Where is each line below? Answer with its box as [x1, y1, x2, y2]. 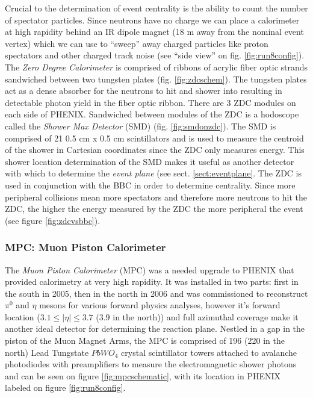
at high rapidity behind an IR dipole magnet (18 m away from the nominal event [5, 25, 304, 38]
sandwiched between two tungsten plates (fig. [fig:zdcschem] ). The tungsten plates [5, 72, 307, 85]
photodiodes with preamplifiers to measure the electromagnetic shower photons [5, 358, 297, 370]
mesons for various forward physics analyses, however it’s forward [39, 299, 280, 311]
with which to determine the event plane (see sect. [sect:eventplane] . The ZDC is [5, 167, 302, 179]
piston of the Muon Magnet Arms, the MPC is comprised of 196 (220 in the [5, 334, 285, 347]
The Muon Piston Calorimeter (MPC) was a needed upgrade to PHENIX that [5, 263, 294, 276]
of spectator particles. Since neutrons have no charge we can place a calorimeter [5, 13, 300, 26]
